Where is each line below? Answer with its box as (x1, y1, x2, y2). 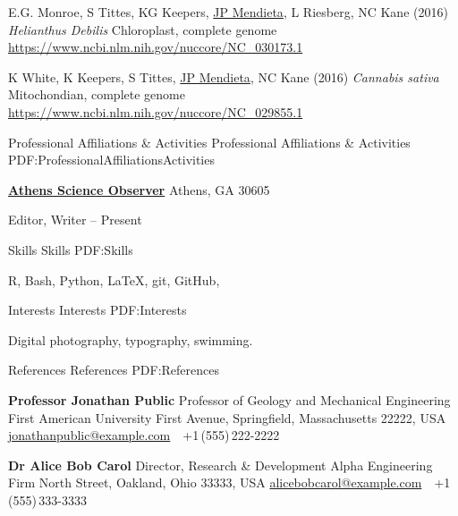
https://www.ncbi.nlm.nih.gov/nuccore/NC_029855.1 (8, 102, 303, 121)
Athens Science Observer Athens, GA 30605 (8, 180, 270, 199)
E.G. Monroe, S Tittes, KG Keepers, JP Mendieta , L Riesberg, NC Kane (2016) (8, 3, 448, 21)
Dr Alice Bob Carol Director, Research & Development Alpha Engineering (8, 455, 433, 474)
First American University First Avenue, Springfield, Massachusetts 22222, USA (8, 408, 446, 427)
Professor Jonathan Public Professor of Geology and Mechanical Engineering (8, 390, 451, 409)
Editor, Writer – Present (8, 210, 142, 229)
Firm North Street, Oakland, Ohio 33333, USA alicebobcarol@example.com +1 (8, 473, 451, 492)
